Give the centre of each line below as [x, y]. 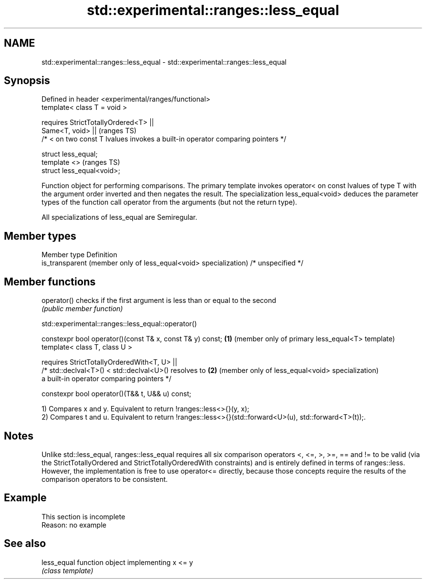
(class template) [67, 570]
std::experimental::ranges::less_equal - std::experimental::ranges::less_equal [164, 62]
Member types [40, 236]
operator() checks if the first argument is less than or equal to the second [159, 300]
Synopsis [27, 81]
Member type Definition [79, 255]
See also [25, 544]
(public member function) [82, 309]
